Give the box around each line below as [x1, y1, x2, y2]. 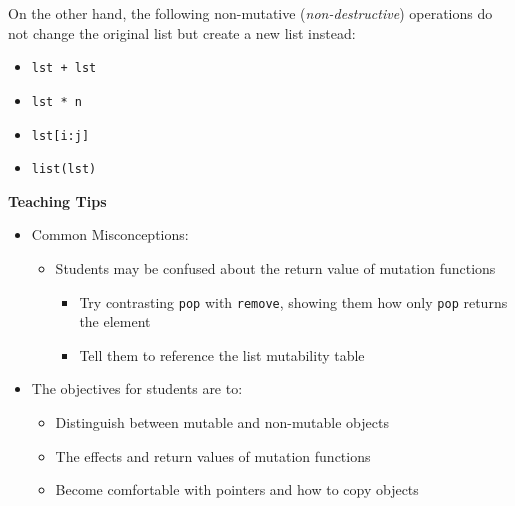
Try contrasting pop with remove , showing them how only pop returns [79, 291, 508, 312]
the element [79, 311, 151, 332]
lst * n [31, 94, 82, 109]
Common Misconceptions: [31, 224, 189, 245]
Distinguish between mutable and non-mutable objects [55, 412, 389, 433]
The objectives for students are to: [31, 378, 243, 399]
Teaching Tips [8, 190, 107, 211]
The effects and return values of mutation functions [55, 445, 371, 466]
